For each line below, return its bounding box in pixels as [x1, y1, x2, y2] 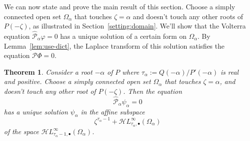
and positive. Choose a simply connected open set [4, 76, 151, 86]
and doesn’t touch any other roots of [133, 11, 243, 21]
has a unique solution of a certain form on [60, 31, 187, 41]
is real [220, 66, 239, 77]
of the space [4, 126, 39, 136]
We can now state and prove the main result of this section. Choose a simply [4, 1, 235, 11]
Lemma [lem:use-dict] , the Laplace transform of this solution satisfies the [4, 40, 224, 51]
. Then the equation [123, 85, 182, 96]
